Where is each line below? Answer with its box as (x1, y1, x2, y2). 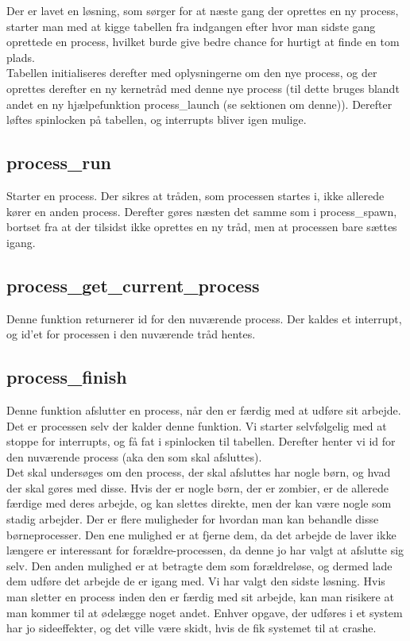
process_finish (6, 365, 127, 389)
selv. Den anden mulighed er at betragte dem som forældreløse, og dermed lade (6, 557, 393, 573)
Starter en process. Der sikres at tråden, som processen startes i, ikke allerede (6, 187, 385, 203)
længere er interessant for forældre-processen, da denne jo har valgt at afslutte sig (6, 542, 404, 558)
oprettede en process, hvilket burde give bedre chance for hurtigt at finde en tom (6, 33, 400, 50)
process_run (6, 150, 112, 175)
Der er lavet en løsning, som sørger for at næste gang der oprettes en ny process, (6, 2, 399, 18)
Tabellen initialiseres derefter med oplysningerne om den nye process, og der (6, 64, 377, 81)
